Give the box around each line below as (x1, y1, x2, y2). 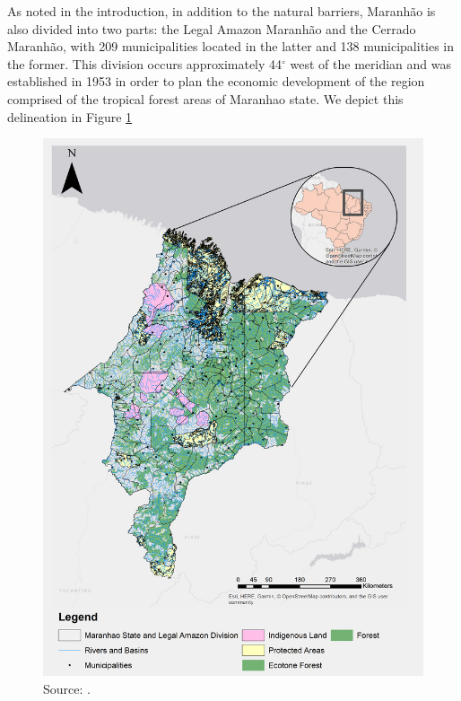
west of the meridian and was (290, 54, 452, 73)
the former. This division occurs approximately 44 (7, 54, 283, 73)
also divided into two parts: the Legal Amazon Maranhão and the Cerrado (7, 19, 416, 38)
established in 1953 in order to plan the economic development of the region (7, 72, 425, 91)
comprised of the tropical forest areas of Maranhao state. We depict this (7, 89, 404, 108)
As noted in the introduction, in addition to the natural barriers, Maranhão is (7, 2, 436, 20)
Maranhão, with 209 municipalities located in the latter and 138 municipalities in (7, 37, 455, 56)
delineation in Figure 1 (7, 107, 133, 126)
